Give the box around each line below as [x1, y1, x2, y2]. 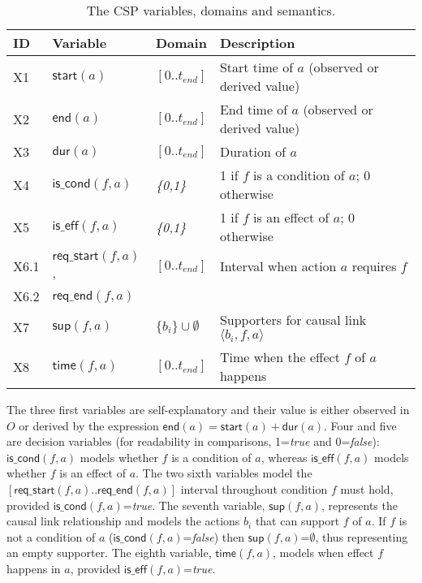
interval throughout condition [180, 480, 328, 497]
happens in [6, 559, 61, 577]
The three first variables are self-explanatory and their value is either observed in [6, 401, 410, 417]
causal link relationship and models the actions [6, 512, 240, 529]
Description [219, 33, 295, 52]
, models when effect [273, 544, 374, 561]
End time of [219, 100, 288, 119]
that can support [255, 512, 340, 529]
